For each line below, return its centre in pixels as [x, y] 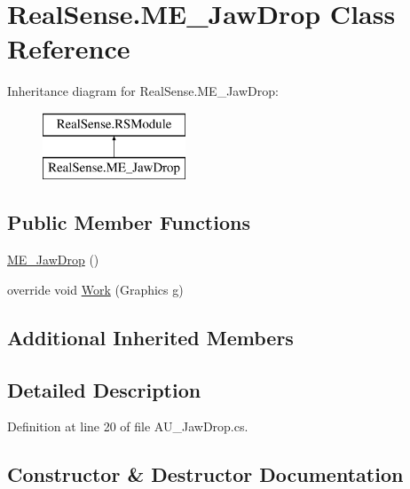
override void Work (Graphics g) [95, 289]
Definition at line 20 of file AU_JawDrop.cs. [128, 426]
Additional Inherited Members [150, 337]
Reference [69, 48]
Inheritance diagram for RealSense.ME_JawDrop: [143, 91]
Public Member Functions [129, 222]
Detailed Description [104, 389]
